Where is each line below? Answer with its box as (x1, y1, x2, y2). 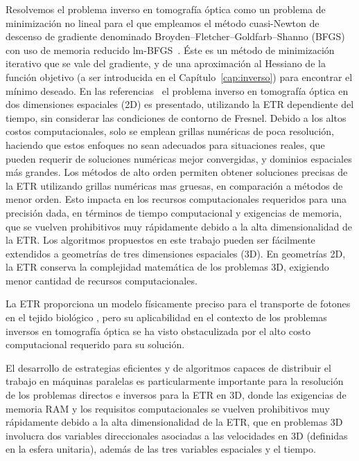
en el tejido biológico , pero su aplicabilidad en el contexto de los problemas (6, 310, 327, 325)
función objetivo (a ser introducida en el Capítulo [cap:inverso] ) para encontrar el (6, 69, 353, 84)
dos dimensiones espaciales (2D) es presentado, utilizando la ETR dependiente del (6, 97, 354, 111)
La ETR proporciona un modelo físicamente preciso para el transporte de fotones (6, 296, 351, 311)
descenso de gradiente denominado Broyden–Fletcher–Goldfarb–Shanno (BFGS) (6, 29, 345, 44)
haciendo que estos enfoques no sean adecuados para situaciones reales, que (6, 137, 325, 152)
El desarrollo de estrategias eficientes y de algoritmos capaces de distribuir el (6, 360, 331, 374)
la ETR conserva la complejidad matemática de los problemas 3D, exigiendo (6, 260, 329, 274)
